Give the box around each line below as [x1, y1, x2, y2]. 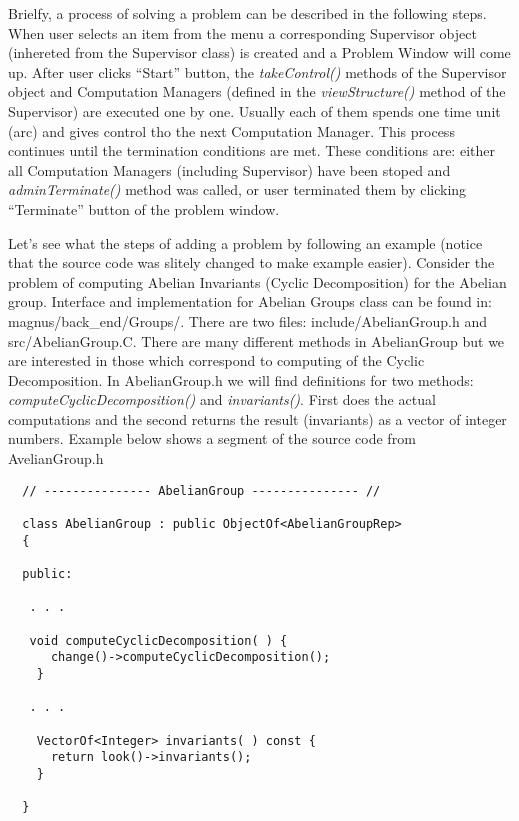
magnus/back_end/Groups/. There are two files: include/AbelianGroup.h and [8, 310, 487, 331]
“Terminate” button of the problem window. [8, 198, 280, 219]
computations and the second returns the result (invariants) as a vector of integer [8, 408, 507, 429]
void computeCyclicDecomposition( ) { [29, 633, 288, 648]
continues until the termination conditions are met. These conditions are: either [8, 140, 495, 161]
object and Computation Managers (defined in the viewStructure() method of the [8, 81, 506, 102]
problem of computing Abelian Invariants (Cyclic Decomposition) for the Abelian [8, 271, 507, 292]
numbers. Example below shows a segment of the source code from [8, 428, 416, 449]
